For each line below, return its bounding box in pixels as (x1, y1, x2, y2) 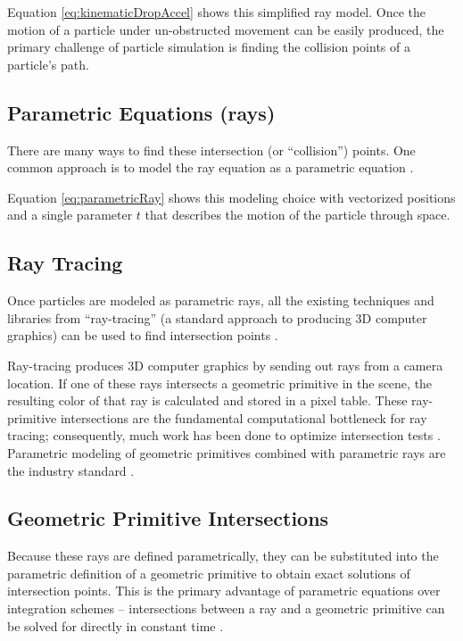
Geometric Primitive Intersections (7, 504, 329, 532)
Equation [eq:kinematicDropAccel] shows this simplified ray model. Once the (7, 3, 426, 21)
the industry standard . (7, 461, 135, 479)
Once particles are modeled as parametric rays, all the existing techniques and (7, 291, 434, 310)
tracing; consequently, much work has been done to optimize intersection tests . (7, 426, 441, 445)
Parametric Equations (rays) (7, 98, 276, 126)
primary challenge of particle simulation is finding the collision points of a (7, 37, 410, 56)
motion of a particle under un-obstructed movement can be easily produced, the (7, 20, 444, 38)
